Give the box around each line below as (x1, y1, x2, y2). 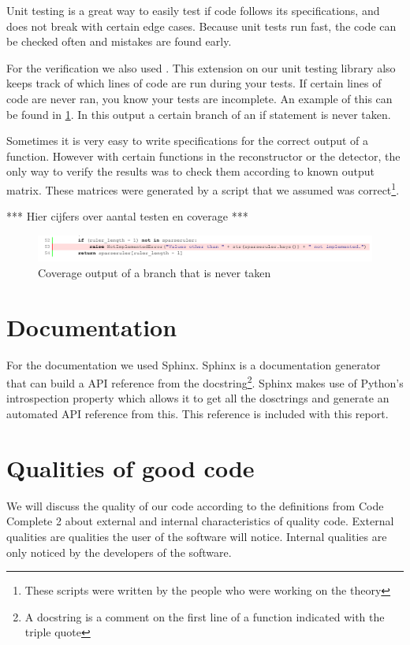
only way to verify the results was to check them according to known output (6, 163, 375, 180)
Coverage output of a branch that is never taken (38, 264, 271, 280)
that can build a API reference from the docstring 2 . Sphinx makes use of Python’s (6, 373, 404, 391)
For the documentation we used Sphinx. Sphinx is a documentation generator (6, 356, 381, 373)
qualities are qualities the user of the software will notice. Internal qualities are (6, 528, 387, 544)
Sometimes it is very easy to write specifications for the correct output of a (6, 132, 369, 149)
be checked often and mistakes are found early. (6, 33, 232, 50)
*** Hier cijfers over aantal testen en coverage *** (6, 208, 248, 224)
